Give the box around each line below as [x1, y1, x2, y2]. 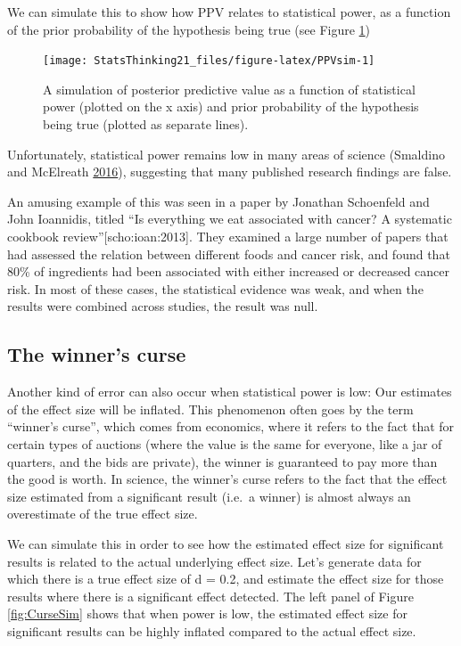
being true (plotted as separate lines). [43, 115, 249, 134]
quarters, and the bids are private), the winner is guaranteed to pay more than [7, 452, 438, 470]
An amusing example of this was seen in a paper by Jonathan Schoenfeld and [7, 192, 430, 210]
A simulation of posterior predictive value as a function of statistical [43, 79, 416, 98]
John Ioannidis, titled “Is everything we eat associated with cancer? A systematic [7, 209, 452, 228]
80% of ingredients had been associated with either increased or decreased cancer [7, 262, 450, 281]
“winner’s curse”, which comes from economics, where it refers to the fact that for [7, 417, 455, 436]
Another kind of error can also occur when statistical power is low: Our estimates [7, 382, 452, 401]
